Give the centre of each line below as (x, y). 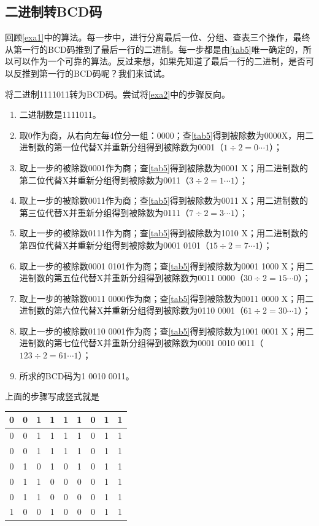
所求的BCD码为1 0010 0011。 (77, 375)
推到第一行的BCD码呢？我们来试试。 (96, 73)
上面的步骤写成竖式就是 (52, 396)
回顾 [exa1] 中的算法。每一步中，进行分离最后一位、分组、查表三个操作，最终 (158, 37)
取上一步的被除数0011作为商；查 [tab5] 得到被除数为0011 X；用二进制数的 (163, 200)
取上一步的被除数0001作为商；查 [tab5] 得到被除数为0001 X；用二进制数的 (163, 167)
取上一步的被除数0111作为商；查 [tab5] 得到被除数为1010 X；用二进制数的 (163, 233)
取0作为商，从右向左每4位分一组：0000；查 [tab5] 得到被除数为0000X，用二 (167, 135)
